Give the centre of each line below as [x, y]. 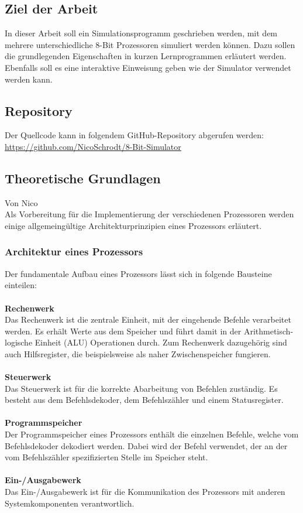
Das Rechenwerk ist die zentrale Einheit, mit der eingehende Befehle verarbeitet [148, 319]
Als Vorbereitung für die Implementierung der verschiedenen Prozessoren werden [149, 214]
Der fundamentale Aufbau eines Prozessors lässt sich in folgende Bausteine [138, 273]
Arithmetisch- [268, 331]
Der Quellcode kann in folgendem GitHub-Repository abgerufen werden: [134, 135]
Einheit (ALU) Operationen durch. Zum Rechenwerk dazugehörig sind [161, 342]
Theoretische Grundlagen [83, 178]
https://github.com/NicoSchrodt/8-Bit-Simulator [93, 146]
